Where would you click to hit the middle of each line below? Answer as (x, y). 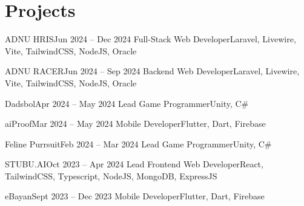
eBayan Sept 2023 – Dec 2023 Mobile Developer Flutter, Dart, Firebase (135, 196)
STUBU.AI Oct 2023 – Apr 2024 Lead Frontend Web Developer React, (134, 164)
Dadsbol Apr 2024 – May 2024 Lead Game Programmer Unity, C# (127, 103)
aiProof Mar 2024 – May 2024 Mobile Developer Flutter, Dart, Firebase (135, 124)
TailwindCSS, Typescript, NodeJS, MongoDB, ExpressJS (111, 175)
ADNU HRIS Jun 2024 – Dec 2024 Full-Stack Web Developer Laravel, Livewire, (150, 39)
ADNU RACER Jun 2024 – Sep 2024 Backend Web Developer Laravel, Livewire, (152, 71)
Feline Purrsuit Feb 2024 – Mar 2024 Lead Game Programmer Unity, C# (138, 143)
